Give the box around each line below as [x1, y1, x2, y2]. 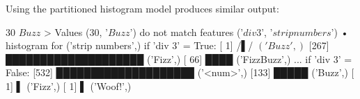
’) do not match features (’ [130, 24, 244, 39]
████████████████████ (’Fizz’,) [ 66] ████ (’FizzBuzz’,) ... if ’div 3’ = [6, 51, 352, 66]
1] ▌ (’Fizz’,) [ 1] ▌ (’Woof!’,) [6, 78, 132, 93]
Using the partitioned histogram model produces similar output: [6, 1, 279, 15]
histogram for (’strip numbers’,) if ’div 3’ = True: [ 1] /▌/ [6, 38, 253, 53]
